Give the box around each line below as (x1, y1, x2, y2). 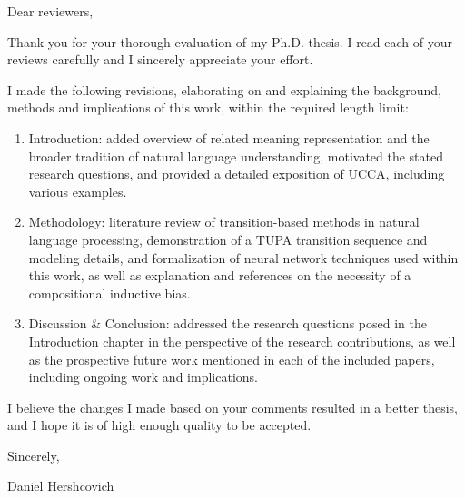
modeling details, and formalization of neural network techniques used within (28, 248, 459, 267)
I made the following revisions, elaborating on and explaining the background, (7, 80, 441, 99)
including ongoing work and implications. (28, 367, 258, 386)
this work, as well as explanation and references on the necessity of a (28, 266, 411, 285)
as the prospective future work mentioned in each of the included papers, (28, 349, 435, 368)
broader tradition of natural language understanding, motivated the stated (28, 146, 443, 165)
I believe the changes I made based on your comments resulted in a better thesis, (7, 397, 458, 416)
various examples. (28, 181, 127, 200)
